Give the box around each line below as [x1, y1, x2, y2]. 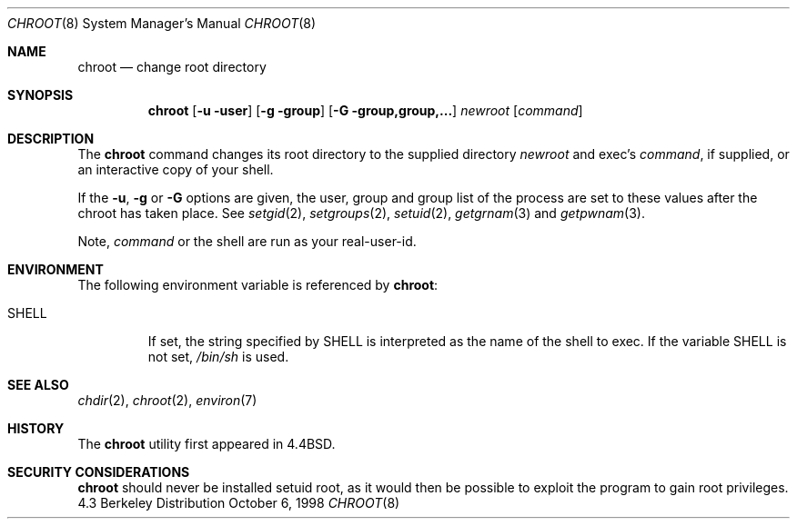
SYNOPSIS [7, 87, 74, 103]
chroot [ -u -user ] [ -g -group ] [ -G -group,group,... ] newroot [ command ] [147, 103, 583, 118]
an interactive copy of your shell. [77, 162, 274, 177]
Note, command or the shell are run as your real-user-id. [77, 233, 417, 249]
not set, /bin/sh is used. [147, 349, 289, 364]
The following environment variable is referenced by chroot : [77, 277, 439, 293]
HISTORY [7, 421, 65, 436]
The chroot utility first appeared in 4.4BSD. [77, 436, 336, 452]
